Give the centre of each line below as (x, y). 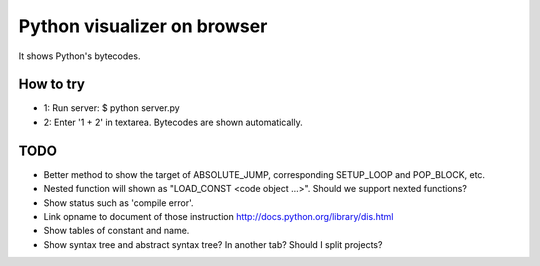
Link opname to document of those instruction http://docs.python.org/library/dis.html (218, 216)
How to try (51, 84)
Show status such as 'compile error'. (118, 202)
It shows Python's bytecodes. (79, 56)
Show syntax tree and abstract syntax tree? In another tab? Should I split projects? (213, 244)
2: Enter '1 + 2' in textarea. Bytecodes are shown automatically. (173, 122)
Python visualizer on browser (143, 26)
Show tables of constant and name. (116, 231)
